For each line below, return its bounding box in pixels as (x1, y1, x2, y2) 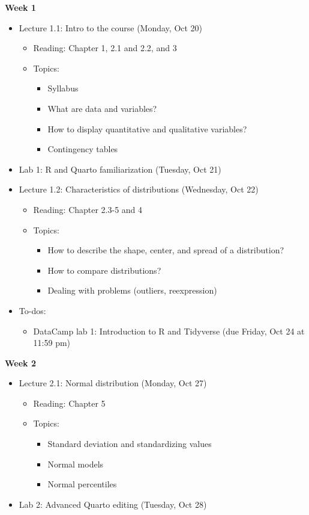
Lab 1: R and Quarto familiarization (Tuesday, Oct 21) (19, 162, 221, 175)
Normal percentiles (47, 478, 117, 490)
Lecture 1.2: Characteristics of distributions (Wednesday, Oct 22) (19, 183, 259, 196)
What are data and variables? (47, 102, 157, 114)
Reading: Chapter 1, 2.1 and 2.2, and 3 (33, 42, 177, 54)
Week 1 (5, 1, 36, 13)
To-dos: (19, 304, 46, 316)
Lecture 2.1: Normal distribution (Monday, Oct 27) (19, 377, 207, 389)
